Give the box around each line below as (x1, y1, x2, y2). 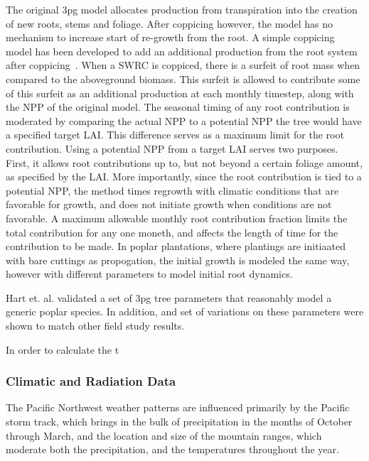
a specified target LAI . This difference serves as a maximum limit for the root (6, 127, 344, 142)
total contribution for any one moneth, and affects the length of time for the (6, 224, 338, 239)
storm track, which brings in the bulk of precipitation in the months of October (6, 414, 353, 429)
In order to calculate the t (6, 342, 119, 357)
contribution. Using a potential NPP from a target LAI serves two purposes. (6, 141, 338, 156)
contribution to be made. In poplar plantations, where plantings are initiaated (6, 239, 346, 254)
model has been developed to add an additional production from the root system (6, 43, 358, 58)
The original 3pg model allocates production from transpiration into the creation (6, 2, 358, 16)
